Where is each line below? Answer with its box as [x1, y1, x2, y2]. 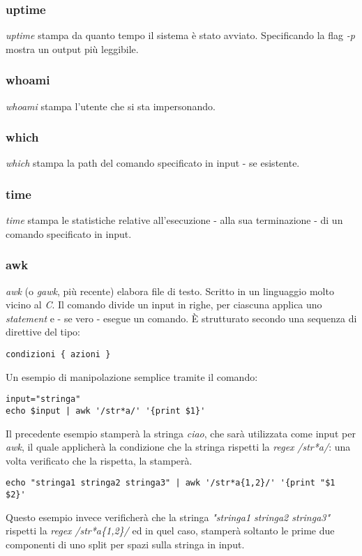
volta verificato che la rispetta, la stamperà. [6, 453, 193, 467]
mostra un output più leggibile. [6, 41, 139, 56]
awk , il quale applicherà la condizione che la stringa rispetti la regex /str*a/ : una [6, 439, 351, 454]
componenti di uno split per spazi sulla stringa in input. [6, 536, 245, 551]
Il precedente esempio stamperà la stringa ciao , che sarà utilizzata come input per [6, 426, 356, 440]
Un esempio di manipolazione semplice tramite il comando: [6, 369, 258, 384]
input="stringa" [6, 394, 81, 405]
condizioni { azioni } [6, 350, 111, 360]
